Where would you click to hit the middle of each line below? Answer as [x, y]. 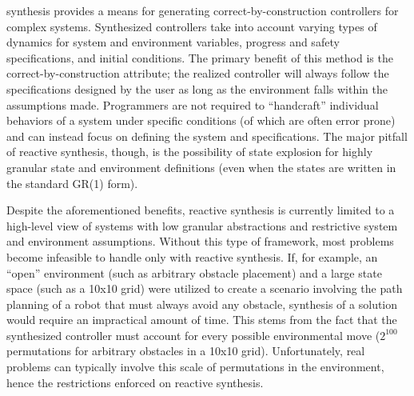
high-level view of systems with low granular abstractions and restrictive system [202, 225]
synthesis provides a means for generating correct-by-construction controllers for [203, 10]
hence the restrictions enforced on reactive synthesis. [135, 382]
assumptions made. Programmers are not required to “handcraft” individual [193, 104]
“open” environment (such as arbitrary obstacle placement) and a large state [194, 272]
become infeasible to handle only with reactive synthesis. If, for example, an [192, 256]
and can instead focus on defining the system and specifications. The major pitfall [207, 136]
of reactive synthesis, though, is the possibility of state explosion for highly [190, 152]
